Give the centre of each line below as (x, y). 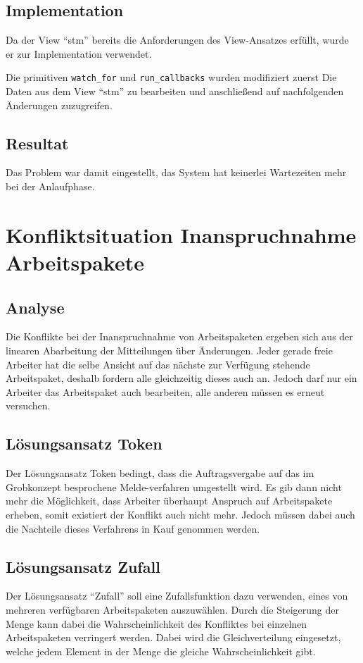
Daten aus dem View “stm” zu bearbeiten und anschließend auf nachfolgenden (175, 91)
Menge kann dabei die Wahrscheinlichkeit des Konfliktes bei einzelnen (157, 623)
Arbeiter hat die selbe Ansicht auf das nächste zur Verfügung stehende (158, 364)
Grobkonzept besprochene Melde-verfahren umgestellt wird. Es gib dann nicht (174, 487)
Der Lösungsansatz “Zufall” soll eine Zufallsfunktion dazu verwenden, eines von (177, 596)
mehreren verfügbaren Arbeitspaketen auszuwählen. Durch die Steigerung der (172, 609)
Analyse (35, 307)
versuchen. (28, 405)
